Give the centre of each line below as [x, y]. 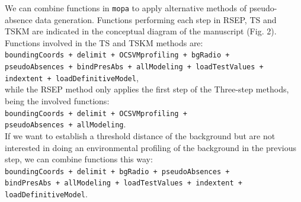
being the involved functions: [57, 101]
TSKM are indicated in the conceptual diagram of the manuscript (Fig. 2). [141, 31]
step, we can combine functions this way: [79, 159]
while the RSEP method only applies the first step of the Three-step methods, [147, 89]
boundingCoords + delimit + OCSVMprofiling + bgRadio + [117, 55]
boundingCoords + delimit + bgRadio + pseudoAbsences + [117, 171]
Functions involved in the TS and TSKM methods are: [104, 42]
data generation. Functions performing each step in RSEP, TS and [156, 19]
